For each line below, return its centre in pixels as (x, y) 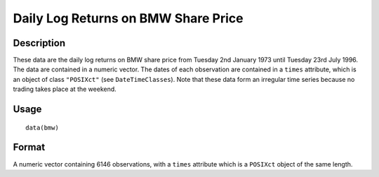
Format (29, 147)
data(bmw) (42, 127)
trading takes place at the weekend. (65, 89)
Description (39, 43)
